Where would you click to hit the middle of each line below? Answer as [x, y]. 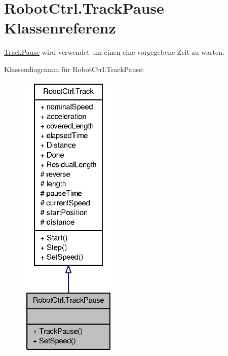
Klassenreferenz [60, 28]
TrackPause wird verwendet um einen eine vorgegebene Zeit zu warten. [114, 52]
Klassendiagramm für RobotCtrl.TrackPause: [74, 69]
